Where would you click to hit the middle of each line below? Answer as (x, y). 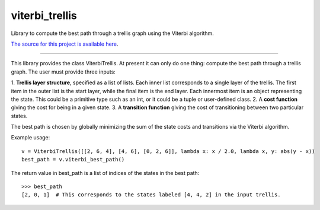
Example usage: (31, 138)
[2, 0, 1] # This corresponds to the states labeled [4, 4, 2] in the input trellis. (151, 195)
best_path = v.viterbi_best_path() (73, 160)
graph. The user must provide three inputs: (63, 72)
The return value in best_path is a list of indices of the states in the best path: (105, 173)
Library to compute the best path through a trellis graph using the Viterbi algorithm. (113, 33)
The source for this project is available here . (65, 44)
